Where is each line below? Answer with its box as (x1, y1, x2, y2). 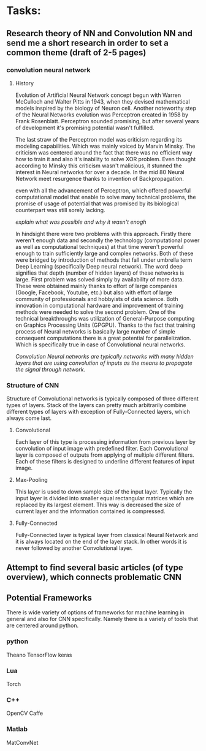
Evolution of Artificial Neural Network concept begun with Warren (15, 91, 181, 99)
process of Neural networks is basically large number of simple (15, 327, 176, 335)
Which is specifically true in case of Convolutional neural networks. (15, 341, 186, 348)
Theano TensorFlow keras (6, 651, 72, 658)
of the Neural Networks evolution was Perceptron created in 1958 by (15, 111, 189, 118)
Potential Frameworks (6, 592, 92, 603)
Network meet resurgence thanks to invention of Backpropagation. (15, 175, 184, 182)
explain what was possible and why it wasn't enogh (15, 218, 147, 226)
